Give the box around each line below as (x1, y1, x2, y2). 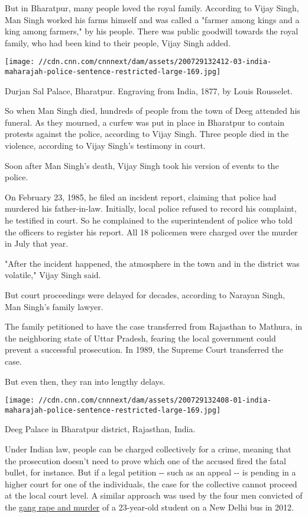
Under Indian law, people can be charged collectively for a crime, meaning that (5, 443, 291, 455)
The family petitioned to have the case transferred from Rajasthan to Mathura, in (5, 320, 303, 333)
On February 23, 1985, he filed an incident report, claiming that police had (5, 190, 277, 203)
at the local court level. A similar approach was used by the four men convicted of (5, 489, 303, 502)
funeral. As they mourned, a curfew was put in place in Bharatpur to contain (5, 116, 285, 128)
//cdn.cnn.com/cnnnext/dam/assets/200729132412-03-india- (38, 58, 272, 66)
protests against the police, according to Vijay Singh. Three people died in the (5, 127, 289, 140)
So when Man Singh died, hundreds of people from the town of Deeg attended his (5, 104, 300, 117)
